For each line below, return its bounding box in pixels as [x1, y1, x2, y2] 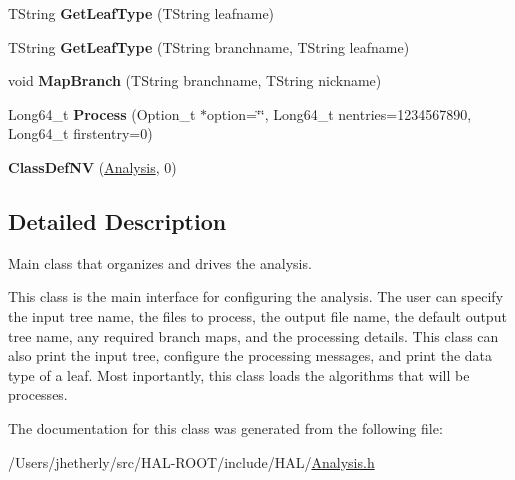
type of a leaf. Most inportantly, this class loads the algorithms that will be [8, 364, 470, 385]
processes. [8, 384, 68, 405]
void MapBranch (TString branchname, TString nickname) [8, 70, 382, 91]
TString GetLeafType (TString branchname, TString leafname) [8, 36, 410, 57]
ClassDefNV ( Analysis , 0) [8, 156, 177, 177]
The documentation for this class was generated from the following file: [8, 417, 443, 438]
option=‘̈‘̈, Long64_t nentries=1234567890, [207, 103, 472, 124]
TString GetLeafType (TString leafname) [8, 3, 275, 23]
